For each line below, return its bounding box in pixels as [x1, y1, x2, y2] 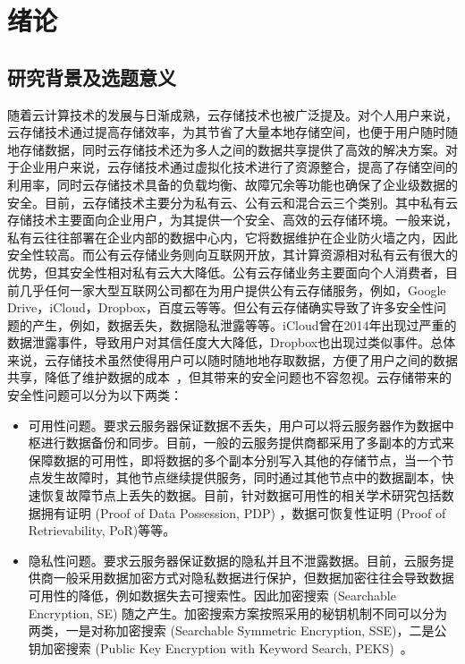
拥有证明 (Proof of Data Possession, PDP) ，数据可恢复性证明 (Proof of [40, 503, 446, 522]
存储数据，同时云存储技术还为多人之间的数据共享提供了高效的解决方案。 [19, 140, 445, 158]
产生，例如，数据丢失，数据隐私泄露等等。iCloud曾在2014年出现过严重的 [31, 315, 457, 334]
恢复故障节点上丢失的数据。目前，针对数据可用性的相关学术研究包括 [40, 486, 442, 505]
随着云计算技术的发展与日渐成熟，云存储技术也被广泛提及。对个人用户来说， [7, 105, 458, 123]
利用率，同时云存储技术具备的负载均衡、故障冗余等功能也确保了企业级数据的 [7, 175, 458, 193]
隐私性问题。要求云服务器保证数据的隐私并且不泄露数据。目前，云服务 [28, 550, 442, 569]
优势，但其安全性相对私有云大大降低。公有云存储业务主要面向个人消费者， [7, 262, 445, 281]
